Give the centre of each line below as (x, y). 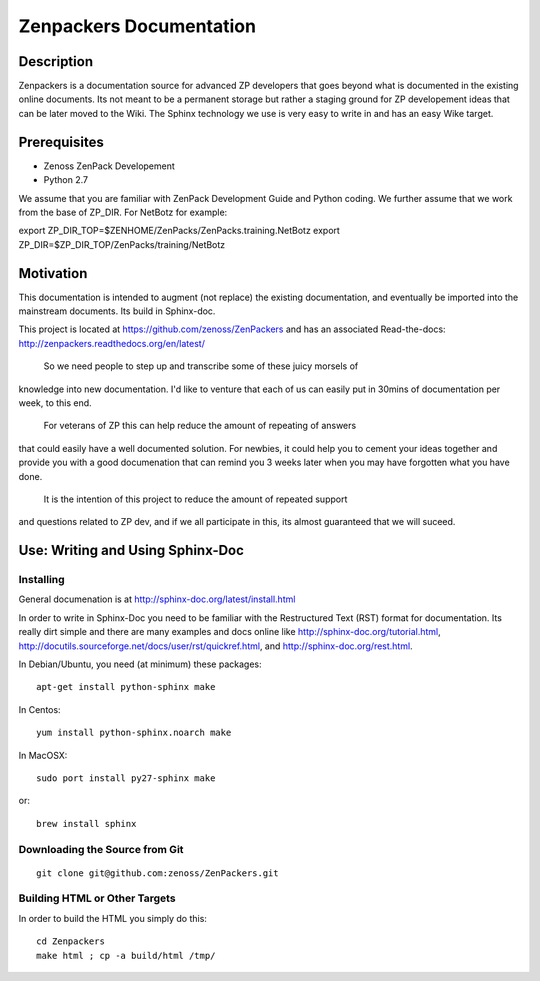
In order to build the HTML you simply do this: (112, 918)
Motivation (53, 273)
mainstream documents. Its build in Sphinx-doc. (117, 311)
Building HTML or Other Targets (97, 898)
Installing (41, 580)
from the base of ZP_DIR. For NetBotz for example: (123, 212)
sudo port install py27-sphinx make (126, 778)
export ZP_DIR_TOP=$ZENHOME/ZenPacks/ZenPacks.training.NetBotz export (179, 231)
